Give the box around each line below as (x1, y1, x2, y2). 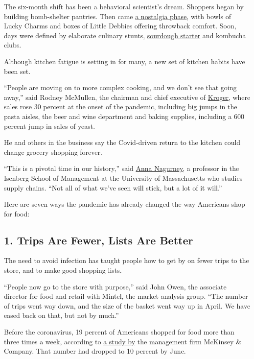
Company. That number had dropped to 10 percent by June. (4, 346, 186, 356)
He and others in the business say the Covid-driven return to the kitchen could (4, 137, 241, 147)
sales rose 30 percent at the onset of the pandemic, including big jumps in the (4, 101, 237, 112)
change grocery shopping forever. (4, 146, 102, 157)
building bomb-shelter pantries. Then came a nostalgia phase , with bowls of (4, 11, 231, 21)
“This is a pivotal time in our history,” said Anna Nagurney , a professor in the (4, 163, 239, 173)
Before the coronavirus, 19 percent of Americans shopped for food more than (4, 327, 234, 337)
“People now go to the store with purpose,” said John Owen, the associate (4, 281, 227, 291)
